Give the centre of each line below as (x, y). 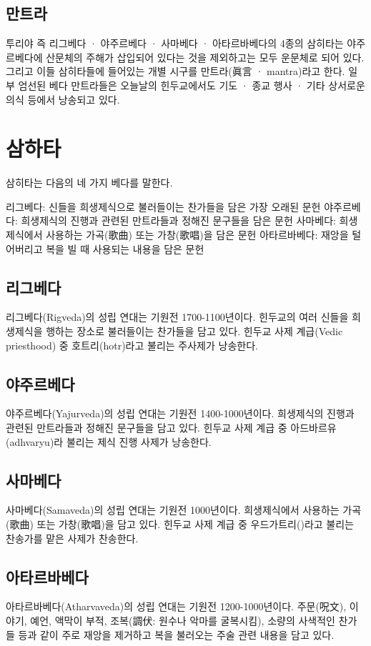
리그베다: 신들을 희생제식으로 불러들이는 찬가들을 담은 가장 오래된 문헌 (163, 206)
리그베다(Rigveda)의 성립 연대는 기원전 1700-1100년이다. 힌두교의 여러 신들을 (177, 317)
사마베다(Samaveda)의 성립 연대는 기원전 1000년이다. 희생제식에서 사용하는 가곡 (184, 510)
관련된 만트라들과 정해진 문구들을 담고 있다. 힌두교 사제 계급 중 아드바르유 (171, 428)
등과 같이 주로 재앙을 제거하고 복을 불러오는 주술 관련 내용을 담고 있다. (176, 634)
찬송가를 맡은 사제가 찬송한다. (72, 538)
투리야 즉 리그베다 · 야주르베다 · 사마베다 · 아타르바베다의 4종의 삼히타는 (175, 43)
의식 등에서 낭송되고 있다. (63, 99)
